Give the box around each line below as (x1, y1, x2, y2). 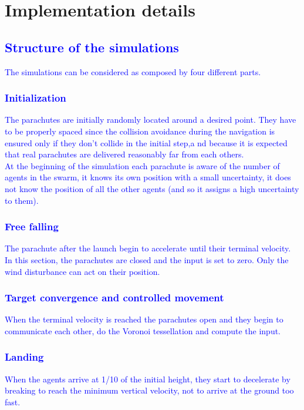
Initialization (5, 90, 66, 105)
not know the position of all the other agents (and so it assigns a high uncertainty (5, 182, 299, 194)
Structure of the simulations (5, 38, 179, 56)
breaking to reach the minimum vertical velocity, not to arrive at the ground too (5, 384, 294, 396)
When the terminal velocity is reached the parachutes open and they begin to (5, 313, 283, 325)
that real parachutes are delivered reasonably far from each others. (5, 148, 244, 160)
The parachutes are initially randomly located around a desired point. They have (5, 113, 296, 126)
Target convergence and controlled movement (5, 290, 224, 305)
